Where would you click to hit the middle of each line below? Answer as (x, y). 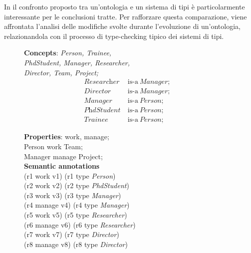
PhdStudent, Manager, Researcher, (77, 62)
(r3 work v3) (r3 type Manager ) (73, 195)
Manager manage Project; (63, 156)
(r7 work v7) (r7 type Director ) (72, 234)
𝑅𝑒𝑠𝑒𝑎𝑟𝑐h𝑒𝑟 (102, 82)
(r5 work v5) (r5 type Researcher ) (76, 215)
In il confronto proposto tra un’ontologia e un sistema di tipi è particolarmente (125, 6)
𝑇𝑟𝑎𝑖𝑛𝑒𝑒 (96, 120)
